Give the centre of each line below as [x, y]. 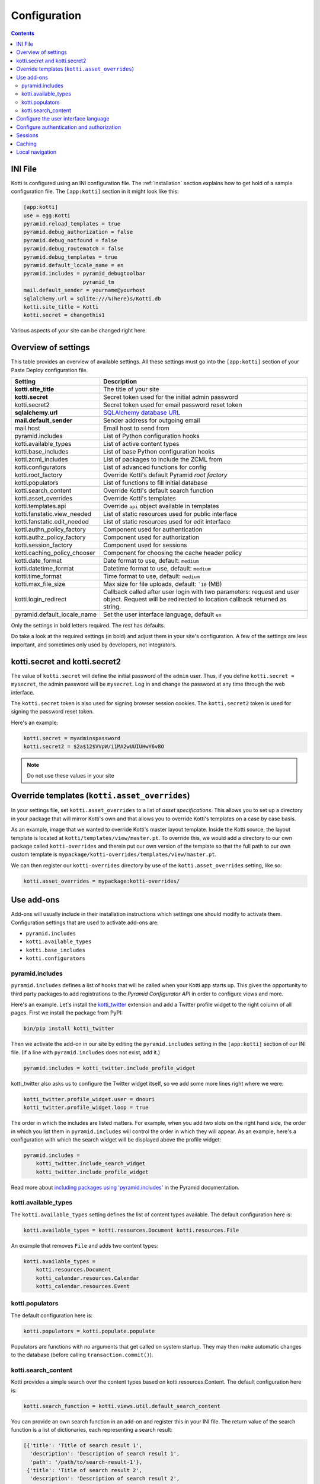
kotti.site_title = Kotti [61, 307]
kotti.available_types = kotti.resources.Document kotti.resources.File [131, 1230]
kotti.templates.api [40, 506]
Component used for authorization [151, 537]
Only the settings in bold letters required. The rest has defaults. [88, 626]
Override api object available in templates [161, 506]
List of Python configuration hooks [151, 436]
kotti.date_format [38, 561]
